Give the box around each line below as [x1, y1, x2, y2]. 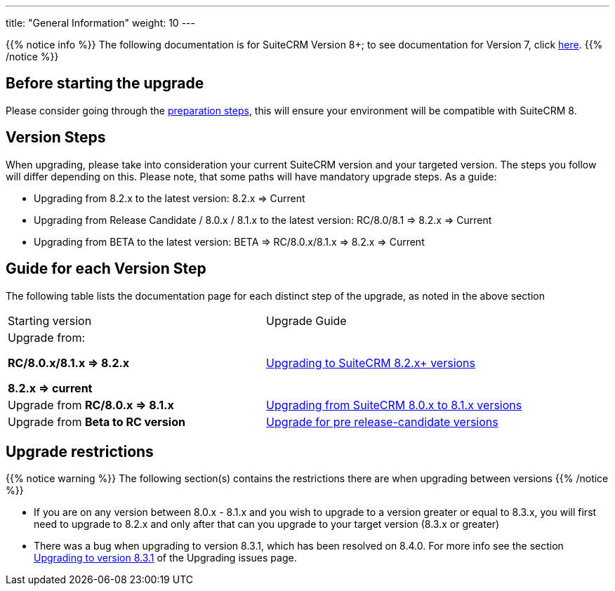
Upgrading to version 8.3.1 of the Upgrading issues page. [34, 552, 297, 564]
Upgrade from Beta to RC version [8, 414, 185, 429]
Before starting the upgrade [6, 74, 204, 93]
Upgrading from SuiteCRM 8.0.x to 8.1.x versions [266, 397, 522, 412]
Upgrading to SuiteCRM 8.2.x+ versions [266, 355, 476, 370]
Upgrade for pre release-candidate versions [266, 414, 498, 429]
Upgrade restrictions [6, 442, 154, 460]
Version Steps [6, 128, 106, 147]
